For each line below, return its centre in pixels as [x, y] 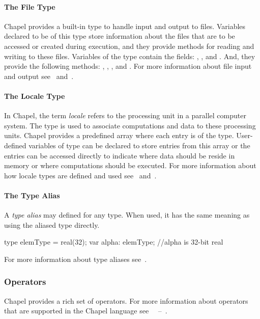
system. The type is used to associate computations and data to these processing [130, 125]
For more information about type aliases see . [76, 259]
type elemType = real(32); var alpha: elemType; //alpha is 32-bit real [114, 242]
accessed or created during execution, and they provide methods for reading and [129, 46]
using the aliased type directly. [52, 224]
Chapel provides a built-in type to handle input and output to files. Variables [125, 26]
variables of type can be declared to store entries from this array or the [139, 145]
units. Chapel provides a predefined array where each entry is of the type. [119, 135]
